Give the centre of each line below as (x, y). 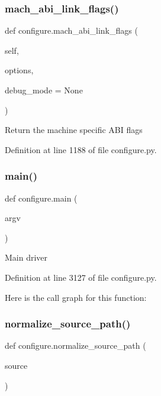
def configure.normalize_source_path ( (75, 345)
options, (19, 70)
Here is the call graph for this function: (76, 297)
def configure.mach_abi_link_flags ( (71, 30)
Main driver (26, 257)
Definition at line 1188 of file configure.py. (81, 149)
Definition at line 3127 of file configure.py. (81, 277)
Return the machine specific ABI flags (74, 130)
